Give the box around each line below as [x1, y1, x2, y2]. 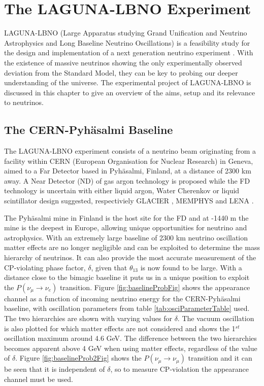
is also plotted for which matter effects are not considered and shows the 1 [4, 323, 236, 333]
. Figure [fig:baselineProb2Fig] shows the [15, 353, 142, 363]
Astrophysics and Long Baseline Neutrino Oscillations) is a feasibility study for [4, 37, 250, 48]
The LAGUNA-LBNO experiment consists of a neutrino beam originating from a [4, 146, 256, 156]
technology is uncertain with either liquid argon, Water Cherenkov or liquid [4, 185, 240, 196]
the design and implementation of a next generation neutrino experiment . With [4, 47, 253, 58]
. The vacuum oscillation [177, 312, 254, 323]
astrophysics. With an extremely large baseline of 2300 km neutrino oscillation [4, 232, 248, 242]
